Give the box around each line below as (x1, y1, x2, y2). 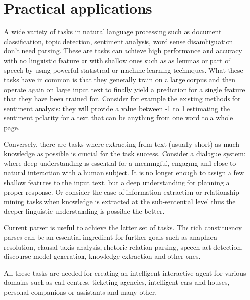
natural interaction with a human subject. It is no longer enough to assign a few (4, 167, 244, 178)
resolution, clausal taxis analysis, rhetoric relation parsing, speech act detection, (4, 241, 243, 252)
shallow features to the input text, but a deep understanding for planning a (4, 177, 229, 187)
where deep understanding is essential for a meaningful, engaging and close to (4, 158, 236, 168)
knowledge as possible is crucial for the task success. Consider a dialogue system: (4, 148, 246, 159)
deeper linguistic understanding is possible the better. (4, 206, 165, 216)
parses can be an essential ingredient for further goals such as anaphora (4, 232, 218, 242)
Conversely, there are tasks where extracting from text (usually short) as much (4, 138, 240, 149)
